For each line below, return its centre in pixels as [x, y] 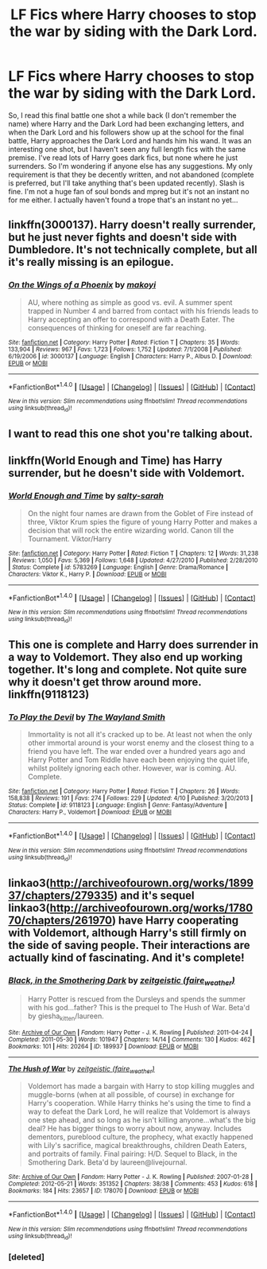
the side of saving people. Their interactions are [129, 945]
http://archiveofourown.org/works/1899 [152, 882]
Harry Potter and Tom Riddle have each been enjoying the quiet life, [139, 760]
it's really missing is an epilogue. [91, 262]
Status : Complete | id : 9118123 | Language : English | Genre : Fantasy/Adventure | [118, 806]
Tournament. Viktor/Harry [70, 538]
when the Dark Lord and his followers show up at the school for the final [126, 132]
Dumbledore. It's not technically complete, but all [133, 250]
